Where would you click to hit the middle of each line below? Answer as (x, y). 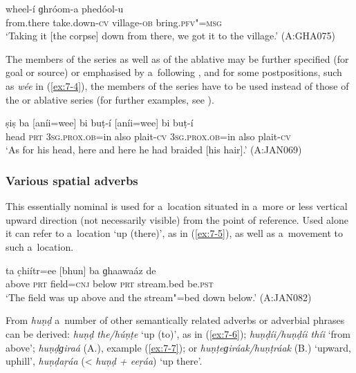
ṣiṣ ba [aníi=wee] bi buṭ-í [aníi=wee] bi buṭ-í (100, 123)
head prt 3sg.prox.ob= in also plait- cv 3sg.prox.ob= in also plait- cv (148, 136)
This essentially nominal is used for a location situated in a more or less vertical (177, 206)
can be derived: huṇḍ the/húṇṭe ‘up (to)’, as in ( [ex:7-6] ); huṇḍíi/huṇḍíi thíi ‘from (178, 333)
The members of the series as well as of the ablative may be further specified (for (177, 58)
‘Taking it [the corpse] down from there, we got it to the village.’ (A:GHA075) (171, 36)
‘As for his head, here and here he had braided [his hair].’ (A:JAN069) (154, 150)
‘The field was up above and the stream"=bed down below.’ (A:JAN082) (159, 297)
